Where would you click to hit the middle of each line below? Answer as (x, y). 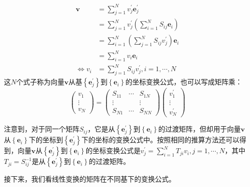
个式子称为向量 (40, 82)
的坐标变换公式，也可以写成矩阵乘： (184, 82)
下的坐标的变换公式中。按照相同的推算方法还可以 (161, 140)
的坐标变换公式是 (113, 150)
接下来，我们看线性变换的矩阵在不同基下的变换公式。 (90, 179)
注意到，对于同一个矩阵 (42, 129)
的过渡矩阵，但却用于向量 (200, 129)
